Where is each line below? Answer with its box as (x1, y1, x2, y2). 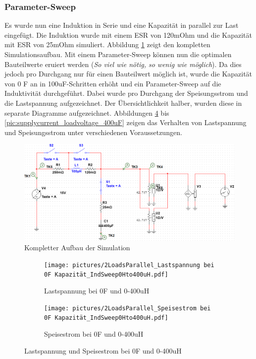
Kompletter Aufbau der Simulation (24, 242, 130, 253)
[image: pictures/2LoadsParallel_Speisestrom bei (44, 304, 211, 312)
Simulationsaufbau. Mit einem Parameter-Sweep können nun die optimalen (4, 49, 232, 59)
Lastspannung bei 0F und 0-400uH (44, 286, 150, 296)
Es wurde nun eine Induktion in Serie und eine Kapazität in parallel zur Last (4, 20, 239, 30)
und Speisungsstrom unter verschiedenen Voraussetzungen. (4, 127, 182, 137)
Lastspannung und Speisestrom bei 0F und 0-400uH (24, 345, 182, 356)
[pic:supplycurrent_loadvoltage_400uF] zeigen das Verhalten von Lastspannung (4, 117, 247, 128)
